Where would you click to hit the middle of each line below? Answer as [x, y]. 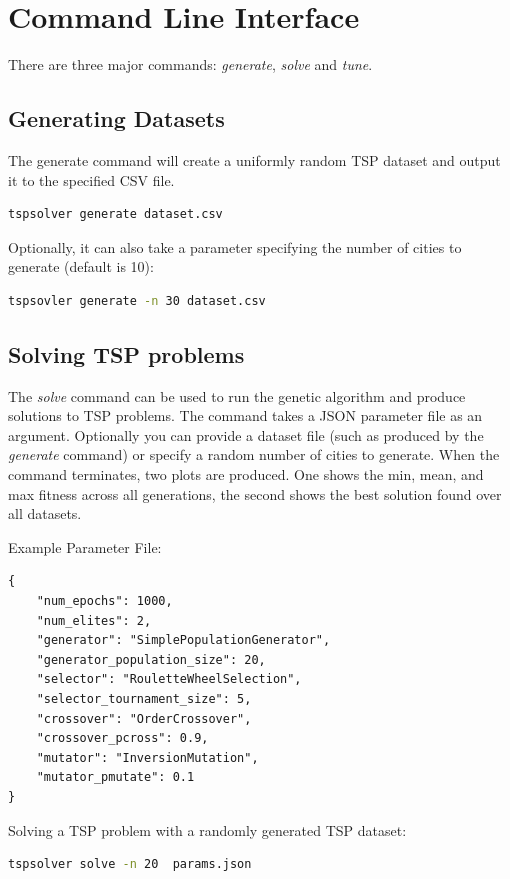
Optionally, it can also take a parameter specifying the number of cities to [235, 246]
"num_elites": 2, [94, 620]
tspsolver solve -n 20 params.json [130, 864]
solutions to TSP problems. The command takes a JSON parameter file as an [245, 415]
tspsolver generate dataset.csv [115, 214]
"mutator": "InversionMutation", [147, 757]
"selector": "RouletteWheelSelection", [169, 679]
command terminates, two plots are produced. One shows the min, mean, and [246, 474]
